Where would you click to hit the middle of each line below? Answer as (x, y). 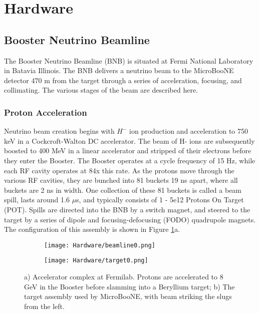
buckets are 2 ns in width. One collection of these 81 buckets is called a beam (123, 190)
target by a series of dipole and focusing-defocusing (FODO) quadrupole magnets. (130, 219)
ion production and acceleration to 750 (189, 131)
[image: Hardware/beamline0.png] (100, 245)
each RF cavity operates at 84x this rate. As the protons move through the (119, 170)
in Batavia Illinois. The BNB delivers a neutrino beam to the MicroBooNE (119, 70)
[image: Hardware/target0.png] (96, 261)
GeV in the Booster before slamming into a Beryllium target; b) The (129, 286)
